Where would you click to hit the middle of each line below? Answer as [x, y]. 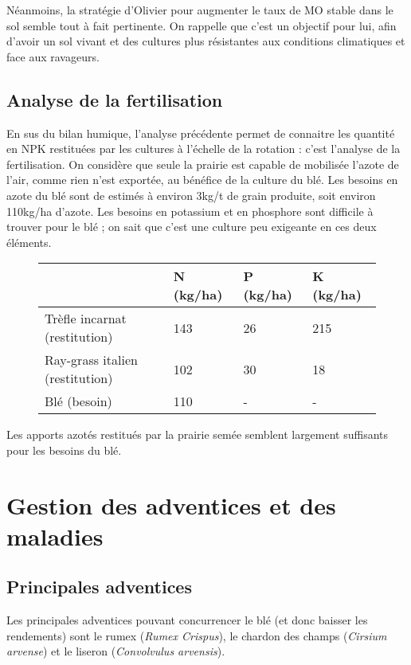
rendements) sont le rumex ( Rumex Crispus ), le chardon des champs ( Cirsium [197, 635]
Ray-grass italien [91, 360]
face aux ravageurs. [53, 56]
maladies [55, 536]
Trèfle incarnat [86, 319]
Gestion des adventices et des [171, 505]
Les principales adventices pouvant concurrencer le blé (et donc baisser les [187, 620]
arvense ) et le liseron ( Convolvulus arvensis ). [116, 651]
